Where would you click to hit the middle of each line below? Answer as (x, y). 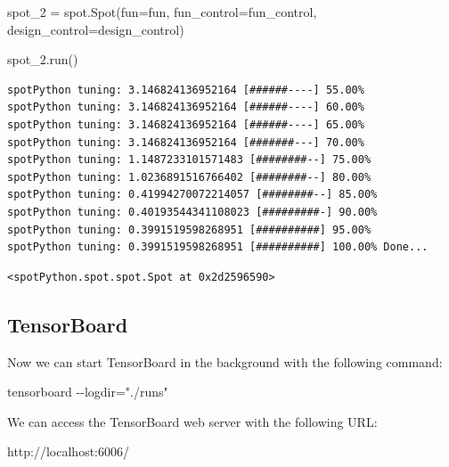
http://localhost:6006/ (68, 451)
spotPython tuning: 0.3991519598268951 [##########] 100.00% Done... (218, 247)
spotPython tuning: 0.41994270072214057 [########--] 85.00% (192, 195)
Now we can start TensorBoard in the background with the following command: (225, 361)
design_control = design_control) (96, 29)
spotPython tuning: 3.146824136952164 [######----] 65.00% (186, 124)
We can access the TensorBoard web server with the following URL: (192, 421)
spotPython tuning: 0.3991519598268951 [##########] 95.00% (189, 229)
